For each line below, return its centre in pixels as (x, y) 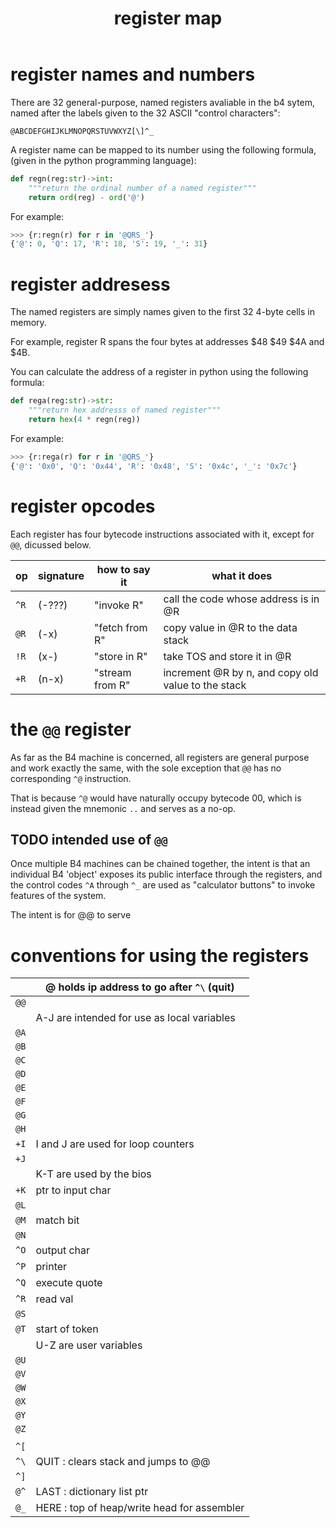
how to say (123, 569)
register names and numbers (133, 74)
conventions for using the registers (160, 955)
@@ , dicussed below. (51, 544)
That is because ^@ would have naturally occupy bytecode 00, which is (156, 798)
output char (63, 1250)
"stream (113, 672)
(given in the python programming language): (103, 160)
